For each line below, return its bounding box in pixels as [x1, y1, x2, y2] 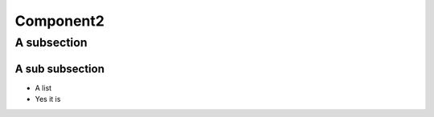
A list [35, 83, 52, 92]
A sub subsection [14, 62, 104, 75]
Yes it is [35, 95, 61, 104]
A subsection [14, 35, 88, 50]
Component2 [14, 12, 104, 30]
